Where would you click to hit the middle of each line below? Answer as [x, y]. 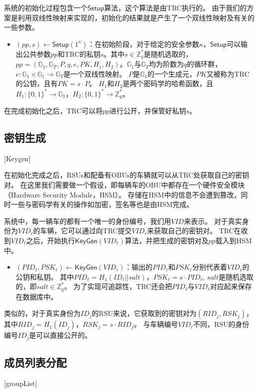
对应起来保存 [231, 286]
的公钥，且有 [37, 83]
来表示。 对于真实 [213, 221]
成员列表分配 [35, 362]
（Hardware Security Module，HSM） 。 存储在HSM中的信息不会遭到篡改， [123, 194]
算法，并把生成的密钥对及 [167, 240]
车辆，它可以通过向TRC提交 [86, 231]
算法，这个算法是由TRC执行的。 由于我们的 [175, 7]
